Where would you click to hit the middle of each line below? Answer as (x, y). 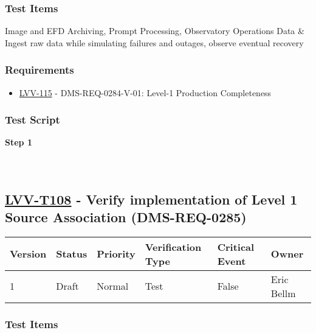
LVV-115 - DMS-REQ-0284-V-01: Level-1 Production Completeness (145, 92)
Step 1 (19, 142)
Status (72, 254)
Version (28, 254)
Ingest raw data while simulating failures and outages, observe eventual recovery (154, 42)
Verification (173, 247)
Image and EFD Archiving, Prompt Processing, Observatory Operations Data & (155, 31)
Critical (236, 247)
